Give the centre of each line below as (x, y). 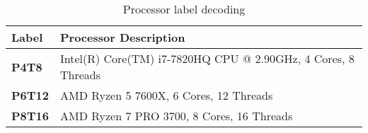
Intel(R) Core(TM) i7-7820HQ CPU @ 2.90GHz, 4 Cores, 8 (207, 58)
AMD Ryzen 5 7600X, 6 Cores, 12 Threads (166, 95)
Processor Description (122, 37)
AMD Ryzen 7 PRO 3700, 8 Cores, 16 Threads (176, 116)
